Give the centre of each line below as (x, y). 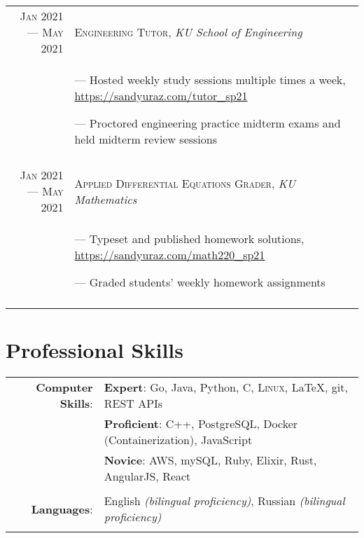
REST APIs (133, 403)
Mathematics (106, 199)
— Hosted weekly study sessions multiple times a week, (210, 80)
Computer (64, 387)
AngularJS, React (147, 476)
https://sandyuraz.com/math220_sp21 (170, 255)
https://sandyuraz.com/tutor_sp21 (161, 96)
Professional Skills (95, 350)
